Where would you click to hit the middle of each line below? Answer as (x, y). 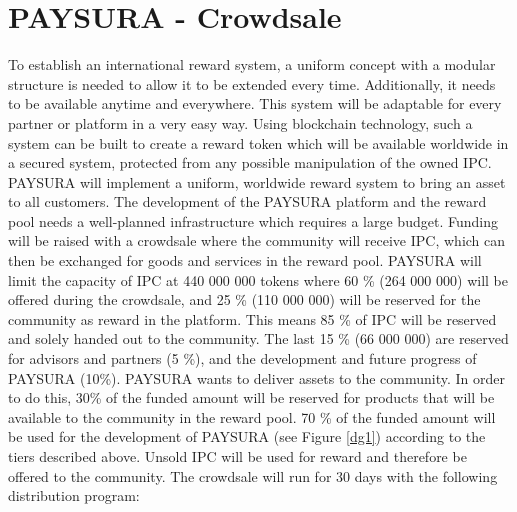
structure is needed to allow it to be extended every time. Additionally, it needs (252, 83)
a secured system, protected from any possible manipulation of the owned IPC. (250, 162)
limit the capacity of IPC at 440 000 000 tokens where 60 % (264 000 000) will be (258, 279)
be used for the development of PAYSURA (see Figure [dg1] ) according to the (247, 436)
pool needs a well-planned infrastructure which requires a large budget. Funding (253, 220)
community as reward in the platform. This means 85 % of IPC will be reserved (252, 318)
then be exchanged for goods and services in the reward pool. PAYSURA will (245, 260)
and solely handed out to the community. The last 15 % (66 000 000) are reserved (258, 338)
